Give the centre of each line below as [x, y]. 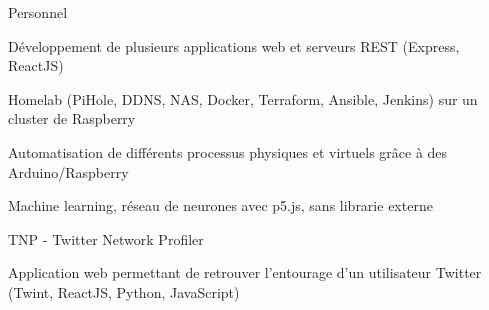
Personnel [38, 12]
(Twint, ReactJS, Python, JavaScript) [124, 291]
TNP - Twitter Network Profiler [106, 238]
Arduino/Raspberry [68, 171]
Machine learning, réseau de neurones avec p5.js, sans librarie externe [220, 205]
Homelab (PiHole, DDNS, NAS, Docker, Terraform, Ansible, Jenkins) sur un [243, 98]
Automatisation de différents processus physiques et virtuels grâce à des [228, 151]
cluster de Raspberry [72, 118]
